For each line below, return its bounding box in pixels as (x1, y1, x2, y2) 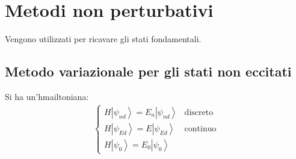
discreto (184, 108, 214, 117)
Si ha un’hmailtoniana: (5, 90, 89, 102)
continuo (184, 124, 217, 133)
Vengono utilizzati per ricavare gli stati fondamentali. (5, 33, 202, 45)
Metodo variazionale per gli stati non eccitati (5, 62, 292, 81)
